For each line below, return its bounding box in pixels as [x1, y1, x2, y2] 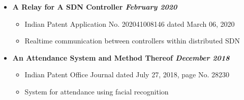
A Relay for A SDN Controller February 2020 [12, 2, 177, 12]
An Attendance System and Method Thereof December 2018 [12, 52, 230, 63]
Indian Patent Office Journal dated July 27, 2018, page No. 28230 [24, 69, 229, 80]
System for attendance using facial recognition [24, 86, 169, 96]
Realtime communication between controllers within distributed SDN [24, 35, 240, 46]
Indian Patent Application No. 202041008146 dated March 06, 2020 [24, 18, 235, 29]
